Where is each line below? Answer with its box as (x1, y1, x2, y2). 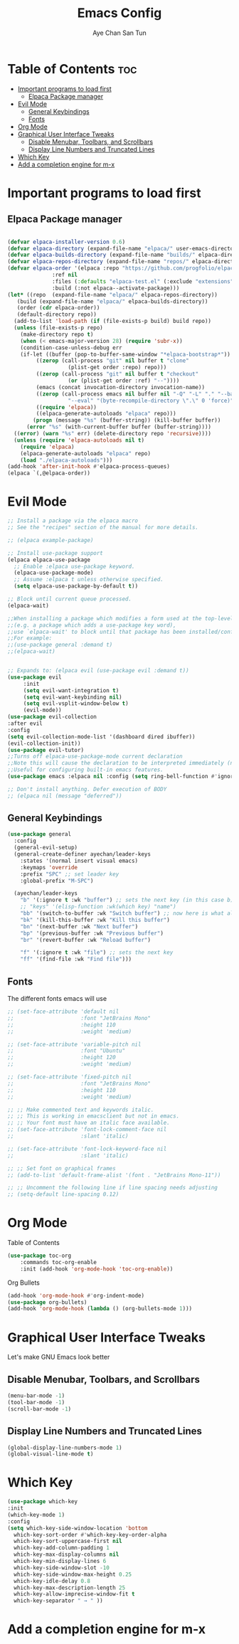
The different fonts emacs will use (7, 995, 107, 1002)
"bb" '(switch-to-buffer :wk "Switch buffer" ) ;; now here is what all (20, 910, 237, 917)
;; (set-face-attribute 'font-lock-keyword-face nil (7, 1145, 167, 1152)
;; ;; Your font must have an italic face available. (7, 1119, 171, 1127)
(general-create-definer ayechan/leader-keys (14, 851, 152, 858)
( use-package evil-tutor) (7, 746, 84, 753)
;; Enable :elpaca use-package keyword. (14, 563, 135, 570)
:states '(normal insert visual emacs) (20, 857, 139, 864)
